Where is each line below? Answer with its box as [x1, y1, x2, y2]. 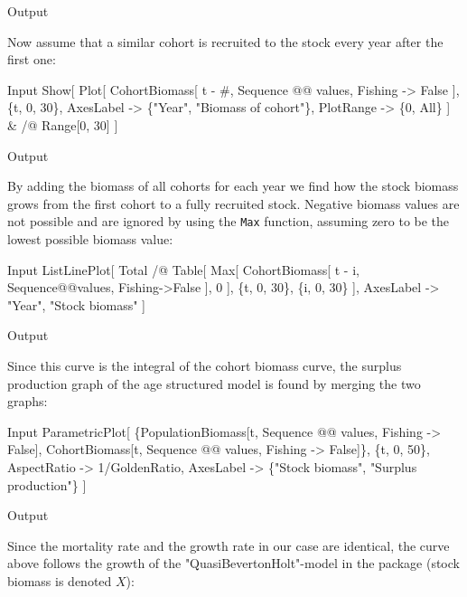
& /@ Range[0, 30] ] [7, 115, 118, 134]
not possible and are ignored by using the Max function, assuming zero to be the [7, 212, 450, 231]
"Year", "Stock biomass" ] [7, 295, 145, 314]
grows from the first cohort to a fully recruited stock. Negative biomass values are [7, 194, 460, 213]
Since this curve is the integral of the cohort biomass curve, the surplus [7, 355, 402, 374]
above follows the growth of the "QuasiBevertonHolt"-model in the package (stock [7, 554, 460, 573]
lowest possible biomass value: [7, 230, 173, 248]
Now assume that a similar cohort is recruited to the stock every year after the [7, 32, 444, 51]
